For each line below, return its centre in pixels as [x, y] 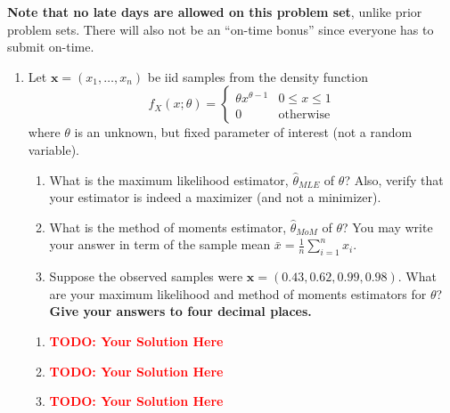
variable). [54, 149]
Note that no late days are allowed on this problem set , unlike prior [215, 12]
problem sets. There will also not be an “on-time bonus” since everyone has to [221, 29]
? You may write [388, 227]
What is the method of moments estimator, [168, 227]
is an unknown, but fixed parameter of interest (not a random [243, 132]
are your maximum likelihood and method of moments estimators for [238, 293]
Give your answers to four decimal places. [180, 311]
